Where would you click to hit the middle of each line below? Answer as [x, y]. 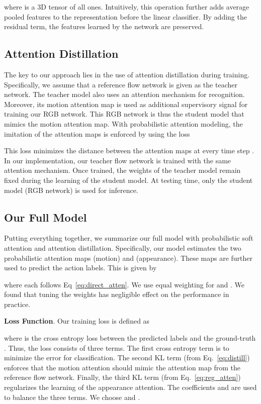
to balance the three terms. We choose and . [72, 397]
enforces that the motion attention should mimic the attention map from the [122, 367]
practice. [17, 304]
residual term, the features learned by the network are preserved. [104, 26]
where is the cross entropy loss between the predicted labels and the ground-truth [130, 338]
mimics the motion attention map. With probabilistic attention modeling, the [123, 123]
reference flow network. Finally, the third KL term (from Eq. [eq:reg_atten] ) [122, 377]
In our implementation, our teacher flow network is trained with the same [118, 160]
